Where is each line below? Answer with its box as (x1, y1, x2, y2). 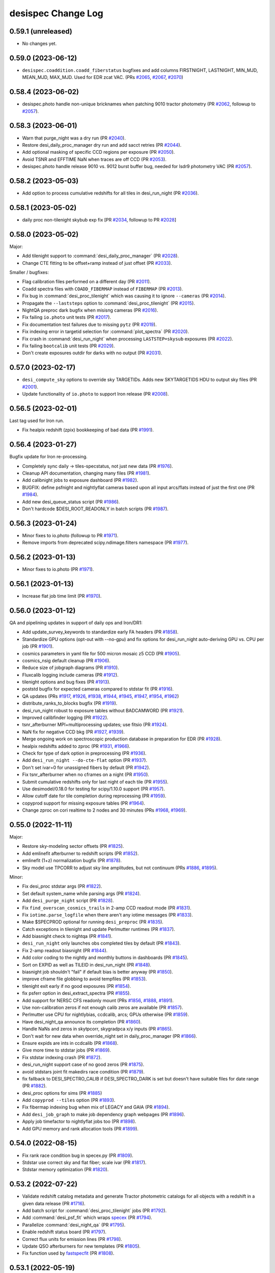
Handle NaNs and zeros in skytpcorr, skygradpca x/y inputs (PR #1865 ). (22, 1026, 173, 1032)
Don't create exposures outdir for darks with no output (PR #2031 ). (22, 350, 162, 356)
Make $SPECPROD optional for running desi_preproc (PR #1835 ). (22, 919, 164, 925)
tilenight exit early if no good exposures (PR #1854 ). (22, 983, 131, 989)
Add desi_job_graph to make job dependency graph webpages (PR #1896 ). (22, 1111, 185, 1117)
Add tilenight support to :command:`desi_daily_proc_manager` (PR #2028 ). (22, 253, 179, 259)
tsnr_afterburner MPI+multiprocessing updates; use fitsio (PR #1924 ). (22, 722, 168, 728)
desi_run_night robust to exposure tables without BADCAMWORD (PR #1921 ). (22, 707, 184, 713)
